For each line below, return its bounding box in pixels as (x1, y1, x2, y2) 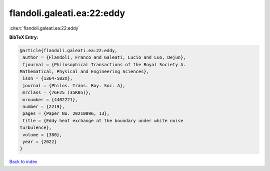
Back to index (9, 158, 37, 165)
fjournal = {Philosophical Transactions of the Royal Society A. (22, 62, 186, 67)
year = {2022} (22, 139, 57, 144)
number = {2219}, (22, 104, 65, 110)
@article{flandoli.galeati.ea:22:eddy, (19, 48, 117, 53)
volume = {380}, (22, 132, 62, 137)
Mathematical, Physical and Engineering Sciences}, (19, 69, 149, 75)
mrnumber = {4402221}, (22, 97, 78, 102)
